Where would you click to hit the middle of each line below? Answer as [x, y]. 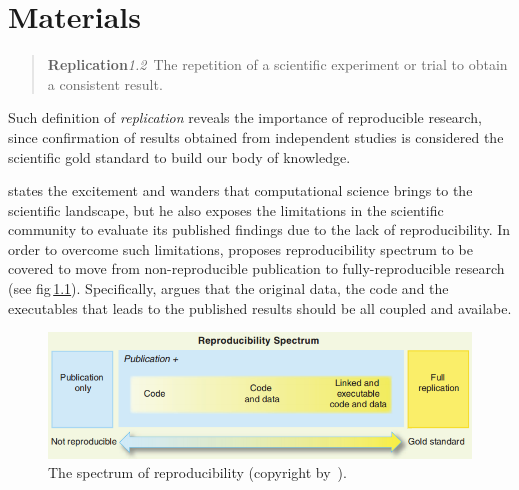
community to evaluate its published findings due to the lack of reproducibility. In [259, 229]
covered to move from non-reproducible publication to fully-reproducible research [256, 268]
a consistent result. [105, 83]
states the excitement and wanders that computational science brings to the [240, 190]
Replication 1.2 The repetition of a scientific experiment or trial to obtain [277, 64]
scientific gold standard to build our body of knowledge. [179, 156]
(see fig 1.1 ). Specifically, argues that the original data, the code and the [228, 288]
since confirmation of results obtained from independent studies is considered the [256, 136]
